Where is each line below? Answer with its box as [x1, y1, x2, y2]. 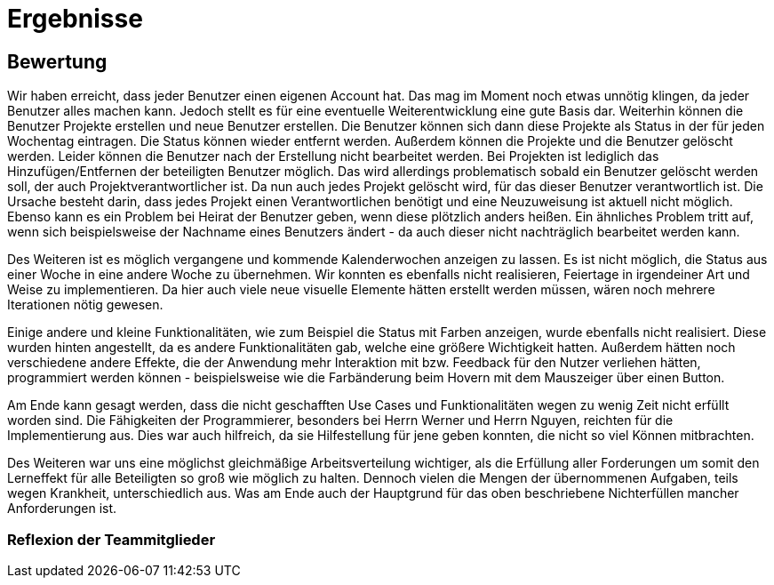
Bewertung [7, 50, 108, 73]
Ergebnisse [7, 4, 143, 34]
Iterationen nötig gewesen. [7, 297, 164, 313]
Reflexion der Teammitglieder [7, 530, 216, 549]
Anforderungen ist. [7, 501, 117, 517]
